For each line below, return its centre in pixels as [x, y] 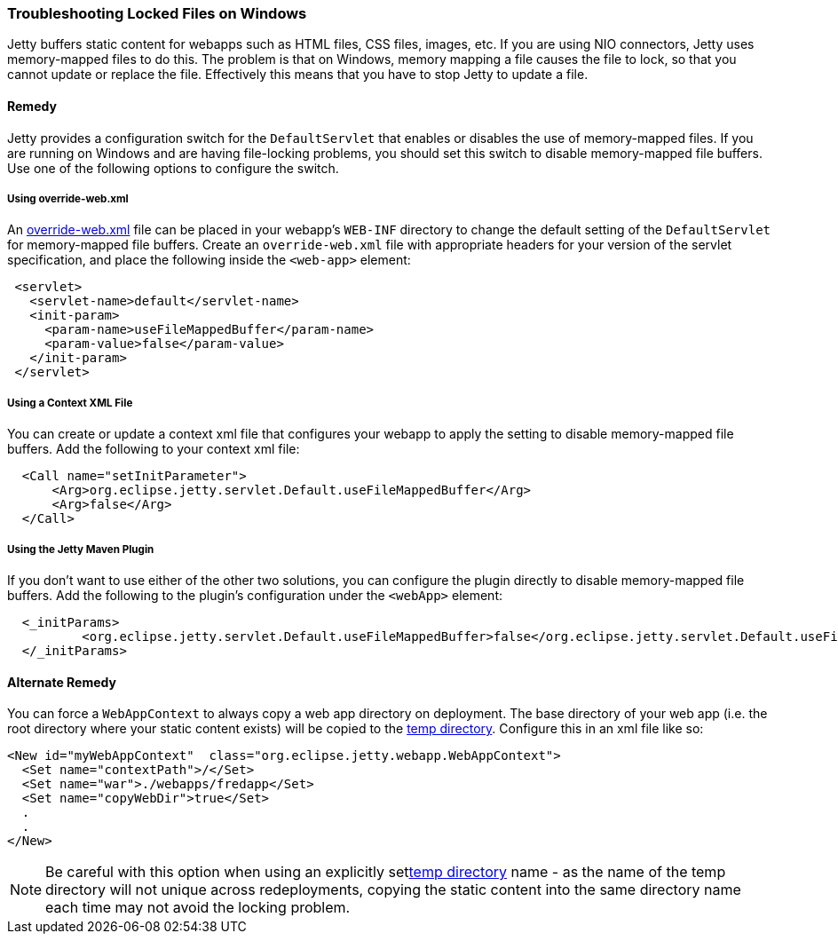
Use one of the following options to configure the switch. [173, 168]
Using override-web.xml [68, 198]
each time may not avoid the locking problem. [198, 908]
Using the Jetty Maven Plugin [81, 549]
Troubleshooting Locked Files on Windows [157, 13]
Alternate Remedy [62, 682]
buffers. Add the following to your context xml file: [154, 449]
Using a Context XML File [70, 403]
